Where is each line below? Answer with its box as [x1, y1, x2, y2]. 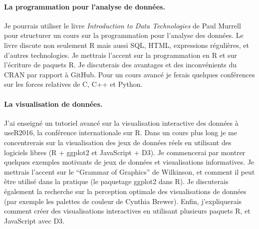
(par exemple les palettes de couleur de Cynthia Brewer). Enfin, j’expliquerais [4, 196, 242, 206]
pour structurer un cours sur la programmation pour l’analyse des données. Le [4, 30, 244, 40]
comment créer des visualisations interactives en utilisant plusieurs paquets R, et [4, 206, 251, 216]
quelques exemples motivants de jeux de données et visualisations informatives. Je [4, 157, 255, 167]
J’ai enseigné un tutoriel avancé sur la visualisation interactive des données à [4, 117, 239, 128]
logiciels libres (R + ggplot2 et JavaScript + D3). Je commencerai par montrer [4, 147, 246, 157]
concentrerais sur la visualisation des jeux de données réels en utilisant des [4, 137, 232, 147]
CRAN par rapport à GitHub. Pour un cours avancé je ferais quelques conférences [4, 69, 255, 79]
